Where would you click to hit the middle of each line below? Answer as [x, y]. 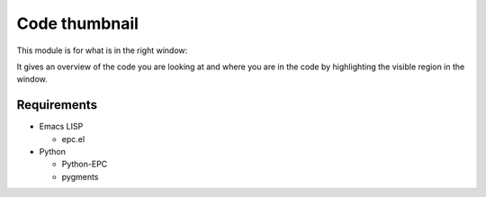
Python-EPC [85, 164]
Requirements [57, 105]
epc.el [73, 139]
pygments [80, 176]
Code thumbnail [78, 23]
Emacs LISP [61, 127]
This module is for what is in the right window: [102, 50]
